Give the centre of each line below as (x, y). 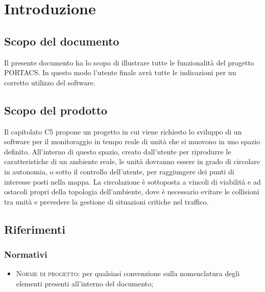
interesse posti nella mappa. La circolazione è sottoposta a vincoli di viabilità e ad (132, 181)
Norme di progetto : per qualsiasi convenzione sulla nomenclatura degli (128, 273)
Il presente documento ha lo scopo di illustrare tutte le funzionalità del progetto (129, 62)
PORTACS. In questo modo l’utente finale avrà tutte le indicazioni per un (120, 72)
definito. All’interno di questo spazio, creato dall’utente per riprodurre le (118, 151)
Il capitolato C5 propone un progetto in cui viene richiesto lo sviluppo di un (123, 131)
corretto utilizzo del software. (50, 82)
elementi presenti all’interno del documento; (85, 283)
